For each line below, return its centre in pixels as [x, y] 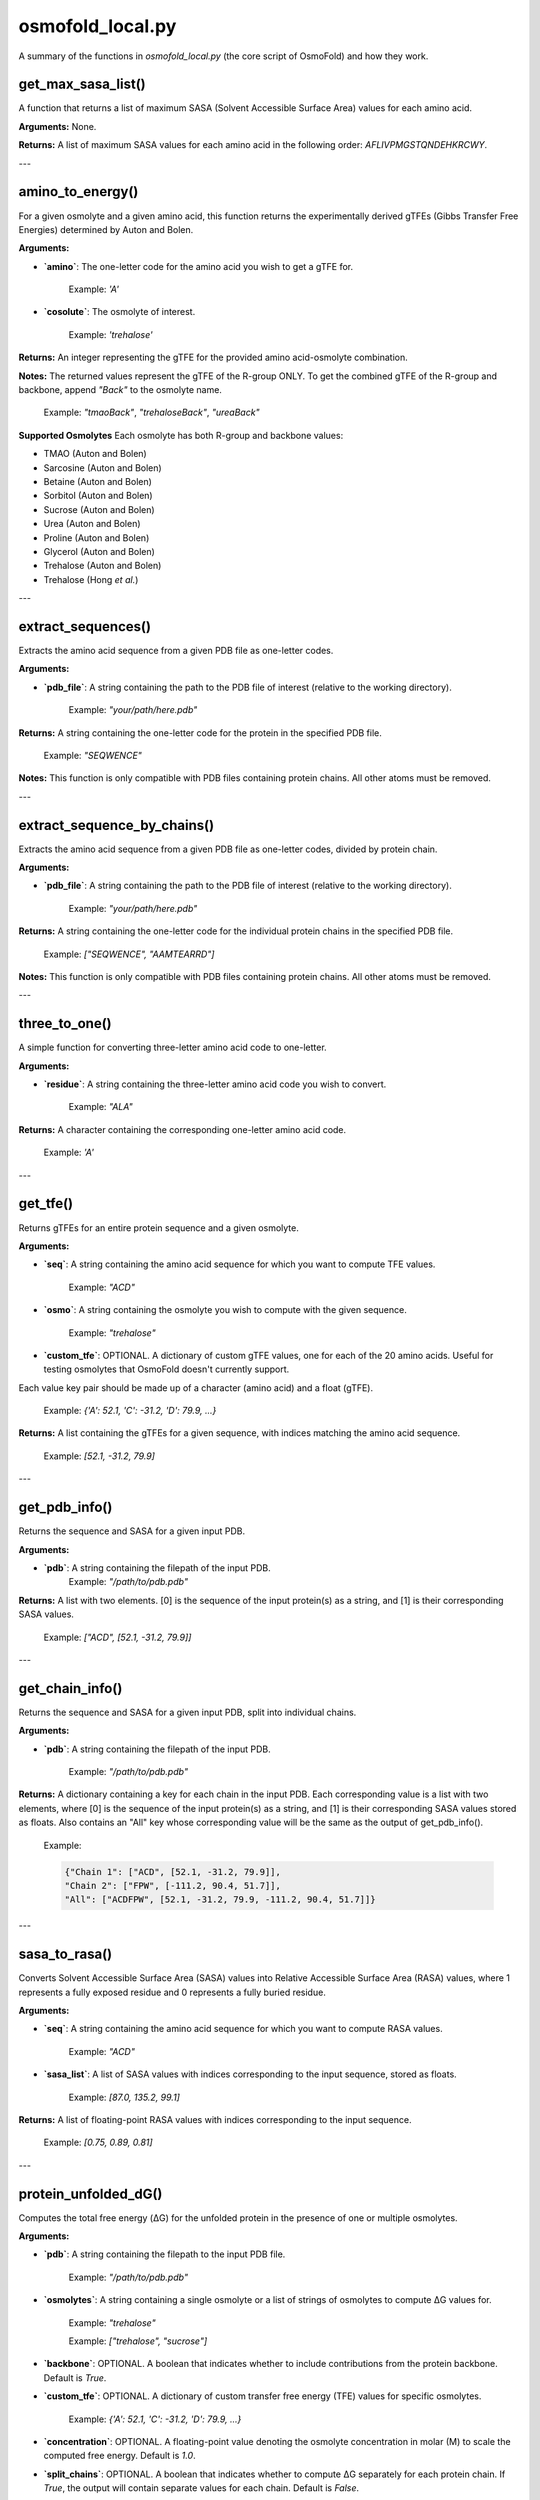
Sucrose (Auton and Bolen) [99, 509]
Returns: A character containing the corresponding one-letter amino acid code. [182, 1129]
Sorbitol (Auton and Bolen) [98, 496]
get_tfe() [46, 1203]
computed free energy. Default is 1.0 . [119, 2456]
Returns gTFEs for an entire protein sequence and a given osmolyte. [158, 1227]
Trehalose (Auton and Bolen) [102, 566]
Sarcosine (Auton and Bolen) [102, 467]
